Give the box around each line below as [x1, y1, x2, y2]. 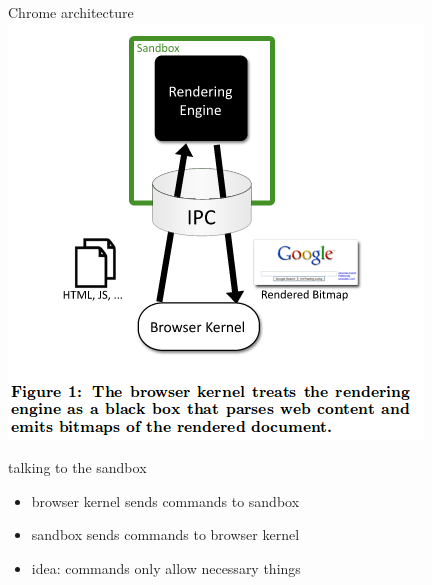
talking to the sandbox [8, 457, 147, 478]
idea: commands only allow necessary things [31, 557, 301, 578]
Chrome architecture [8, 2, 134, 22]
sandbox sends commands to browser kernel [31, 524, 300, 545]
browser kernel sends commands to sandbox [31, 490, 300, 511]
